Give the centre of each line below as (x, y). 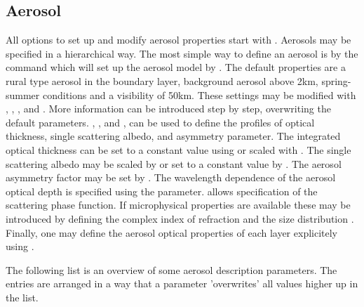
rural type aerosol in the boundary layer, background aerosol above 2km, (162, 80)
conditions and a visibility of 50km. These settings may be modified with (199, 94)
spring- (336, 80)
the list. (22, 297)
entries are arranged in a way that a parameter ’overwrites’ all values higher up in (182, 283)
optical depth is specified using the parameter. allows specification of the (162, 191)
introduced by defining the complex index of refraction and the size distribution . (180, 218)
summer (23, 94)
